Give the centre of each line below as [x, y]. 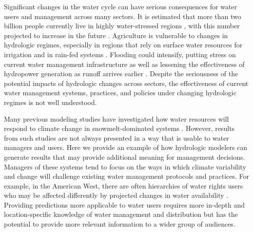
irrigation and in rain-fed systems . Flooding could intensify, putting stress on [120, 54]
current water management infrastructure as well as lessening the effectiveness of [124, 64]
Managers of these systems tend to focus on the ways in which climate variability [125, 166]
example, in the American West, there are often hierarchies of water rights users [124, 185]
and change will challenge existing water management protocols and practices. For [127, 176]
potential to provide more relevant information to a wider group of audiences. [120, 224]
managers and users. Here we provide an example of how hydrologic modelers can [126, 147]
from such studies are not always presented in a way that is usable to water [117, 137]
